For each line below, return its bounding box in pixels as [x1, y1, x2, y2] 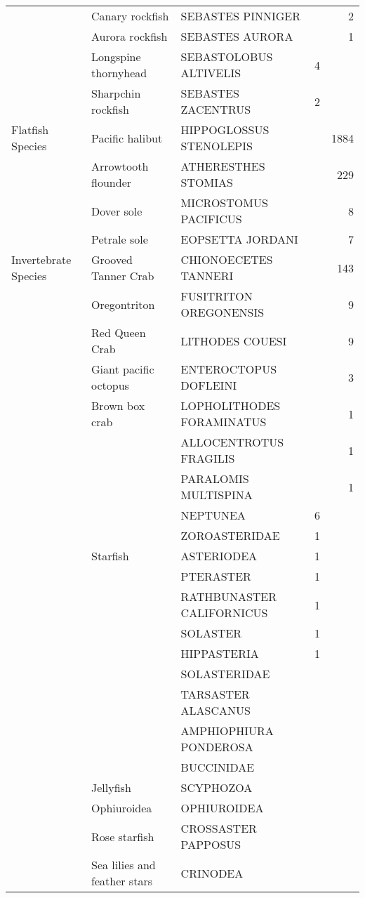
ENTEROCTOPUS [180, 361, 277, 377]
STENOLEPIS [180, 138, 253, 154]
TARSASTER [180, 686, 250, 702]
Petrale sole [91, 231, 148, 247]
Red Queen [91, 324, 146, 341]
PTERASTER [180, 568, 251, 584]
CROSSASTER [180, 820, 257, 836]
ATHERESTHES [180, 158, 265, 174]
